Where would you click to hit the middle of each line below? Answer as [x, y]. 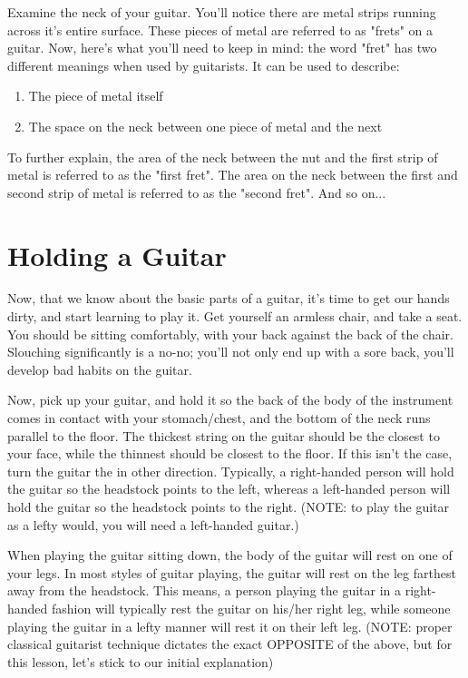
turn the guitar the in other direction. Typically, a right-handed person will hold [231, 471]
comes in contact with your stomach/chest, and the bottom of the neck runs [219, 418]
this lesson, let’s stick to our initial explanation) [141, 661]
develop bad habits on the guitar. [100, 369]
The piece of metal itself [96, 96]
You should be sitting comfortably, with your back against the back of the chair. [230, 334]
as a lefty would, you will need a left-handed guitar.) [153, 524]
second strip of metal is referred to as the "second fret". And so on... [197, 192]
